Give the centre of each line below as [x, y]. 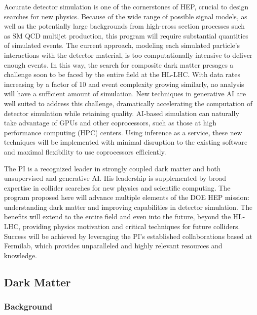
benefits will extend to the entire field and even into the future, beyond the [117, 217]
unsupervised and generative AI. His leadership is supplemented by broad [115, 178]
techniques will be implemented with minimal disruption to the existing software [126, 142]
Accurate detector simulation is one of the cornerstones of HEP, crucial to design [126, 6]
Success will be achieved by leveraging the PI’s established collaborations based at [128, 236]
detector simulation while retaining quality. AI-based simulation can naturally [122, 113]
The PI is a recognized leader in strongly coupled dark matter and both [112, 168]
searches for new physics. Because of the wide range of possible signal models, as [126, 16]
